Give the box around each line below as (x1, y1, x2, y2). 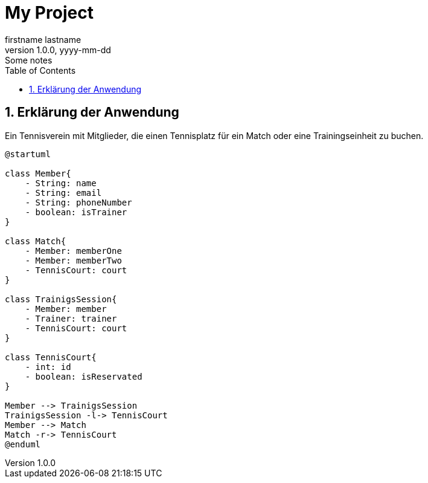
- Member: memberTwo (25, 255, 122, 265)
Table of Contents (5, 65, 76, 76)
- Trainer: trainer (25, 313, 117, 323)
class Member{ (5, 168, 71, 178)
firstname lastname (5, 34, 81, 45)
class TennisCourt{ (5, 352, 97, 362)
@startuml (5, 149, 51, 159)
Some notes (5, 54, 53, 65)
